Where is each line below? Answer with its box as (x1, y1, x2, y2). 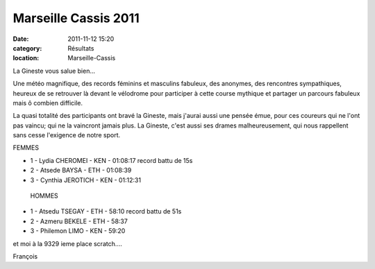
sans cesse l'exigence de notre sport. (12, 131, 121, 139)
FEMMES (12, 144, 40, 152)
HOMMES (30, 191, 58, 200)
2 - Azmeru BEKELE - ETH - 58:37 (30, 217, 128, 225)
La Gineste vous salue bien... (12, 67, 96, 75)
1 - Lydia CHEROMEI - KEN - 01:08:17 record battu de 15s (30, 156, 193, 164)
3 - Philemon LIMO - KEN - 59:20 (30, 227, 126, 235)
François (12, 252, 38, 260)
